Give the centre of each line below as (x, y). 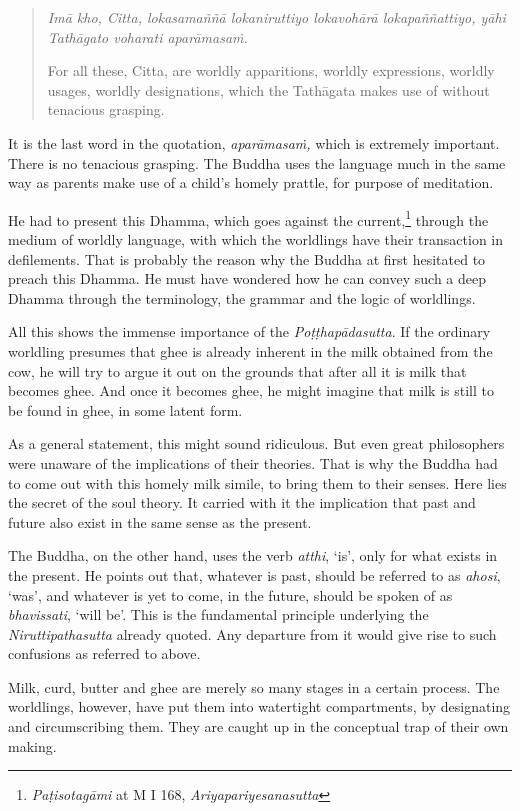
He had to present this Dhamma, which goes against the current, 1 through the (248, 218)
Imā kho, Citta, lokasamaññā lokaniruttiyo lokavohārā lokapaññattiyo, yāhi (276, 17)
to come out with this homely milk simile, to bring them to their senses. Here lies (257, 482)
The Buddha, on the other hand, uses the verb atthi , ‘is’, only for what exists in (253, 555)
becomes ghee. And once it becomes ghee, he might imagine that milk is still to (251, 390)
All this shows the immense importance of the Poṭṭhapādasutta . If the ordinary (249, 331)
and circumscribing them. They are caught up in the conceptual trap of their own (258, 726)
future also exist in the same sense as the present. (160, 521)
